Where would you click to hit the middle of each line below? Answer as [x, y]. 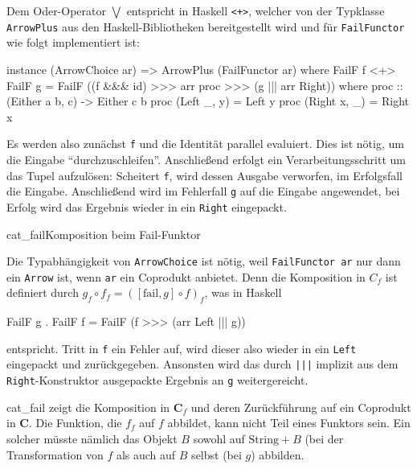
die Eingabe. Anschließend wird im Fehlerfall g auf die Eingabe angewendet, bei [203, 191]
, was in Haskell [243, 292]
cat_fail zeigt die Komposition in [88, 407]
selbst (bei [217, 454]
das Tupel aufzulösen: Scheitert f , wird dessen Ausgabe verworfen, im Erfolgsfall [204, 175]
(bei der [324, 438]
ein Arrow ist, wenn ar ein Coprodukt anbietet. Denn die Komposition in [186, 276]
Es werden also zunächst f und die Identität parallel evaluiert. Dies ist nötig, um [205, 144]
